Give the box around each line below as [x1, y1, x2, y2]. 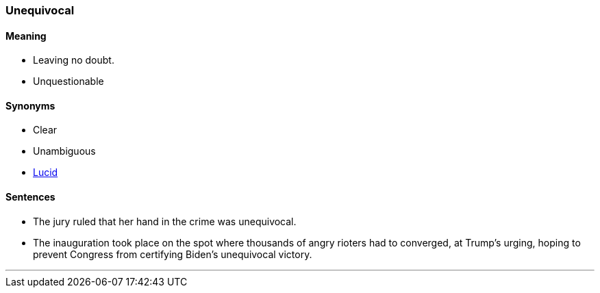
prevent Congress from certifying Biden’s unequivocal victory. [33, 248, 312, 260]
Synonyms [5, 99, 55, 112]
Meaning [5, 29, 47, 42]
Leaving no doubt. [33, 54, 114, 66]
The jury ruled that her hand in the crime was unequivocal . [33, 215, 297, 227]
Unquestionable [33, 75, 104, 88]
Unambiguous [33, 145, 96, 157]
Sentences [5, 191, 55, 203]
